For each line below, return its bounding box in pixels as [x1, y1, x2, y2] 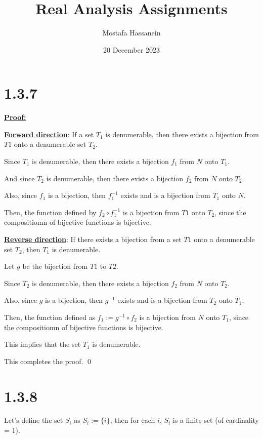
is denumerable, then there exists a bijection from [105, 129, 259, 139]
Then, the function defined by [4, 207, 97, 217]
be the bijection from [22, 261, 88, 271]
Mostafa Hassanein [102, 27, 161, 38]
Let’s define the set [4, 415, 63, 425]
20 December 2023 [103, 44, 160, 55]
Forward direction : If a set [4, 129, 94, 139]
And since [4, 173, 35, 183]
